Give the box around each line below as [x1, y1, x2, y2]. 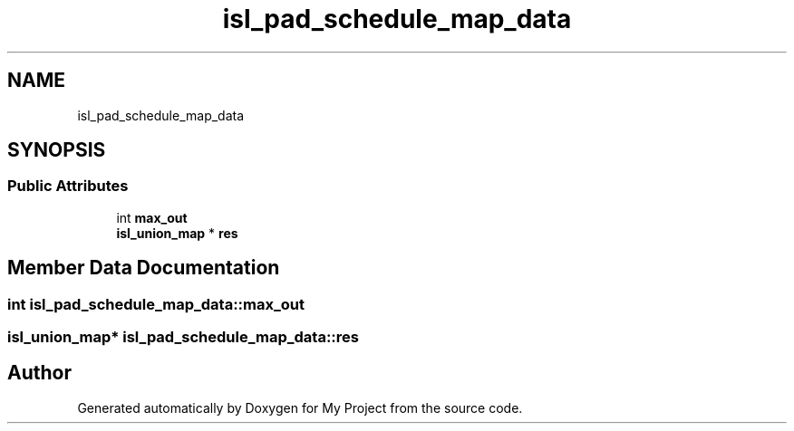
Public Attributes [7, 177, 129, 196]
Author [7, 361, 72, 385]
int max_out [116, 209, 188, 225]
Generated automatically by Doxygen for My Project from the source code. [77, 399, 523, 416]
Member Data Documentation [7, 256, 280, 280]
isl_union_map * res [116, 225, 238, 241]
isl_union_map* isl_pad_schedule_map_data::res [7, 328, 360, 347]
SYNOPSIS [7, 139, 106, 162]
